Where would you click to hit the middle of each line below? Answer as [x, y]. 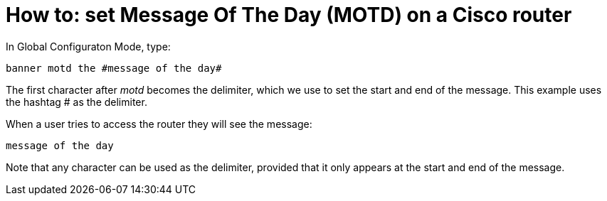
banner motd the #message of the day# [114, 68]
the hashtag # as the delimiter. [76, 102]
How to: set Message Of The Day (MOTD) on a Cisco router [289, 15]
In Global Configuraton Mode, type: [88, 46]
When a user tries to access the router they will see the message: [159, 124]
